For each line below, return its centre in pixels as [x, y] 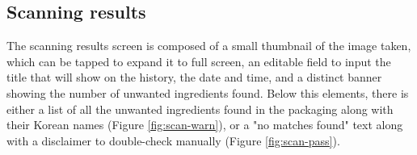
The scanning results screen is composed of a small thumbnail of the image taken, [209, 46]
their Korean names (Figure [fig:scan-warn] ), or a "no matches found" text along [205, 125]
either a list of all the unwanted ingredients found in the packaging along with [200, 109]
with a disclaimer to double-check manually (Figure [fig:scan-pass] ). [173, 140]
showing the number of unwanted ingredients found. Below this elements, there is [208, 92]
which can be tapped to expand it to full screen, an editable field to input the [199, 61]
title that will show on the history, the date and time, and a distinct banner [194, 77]
